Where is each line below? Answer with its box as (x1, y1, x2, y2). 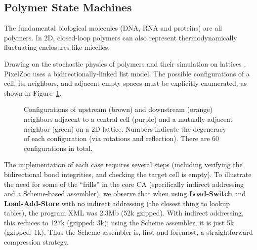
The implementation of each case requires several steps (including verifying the (4, 159, 243, 170)
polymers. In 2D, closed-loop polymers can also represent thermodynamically (4, 32, 237, 42)
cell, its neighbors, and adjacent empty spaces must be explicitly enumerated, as (4, 78, 247, 88)
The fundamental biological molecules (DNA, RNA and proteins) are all (4, 23, 222, 33)
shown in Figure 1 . (4, 87, 62, 98)
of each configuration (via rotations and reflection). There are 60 (24, 133, 219, 143)
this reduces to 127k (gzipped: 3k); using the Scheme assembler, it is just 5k (4, 217, 234, 227)
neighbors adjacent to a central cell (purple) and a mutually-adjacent (24, 113, 233, 124)
